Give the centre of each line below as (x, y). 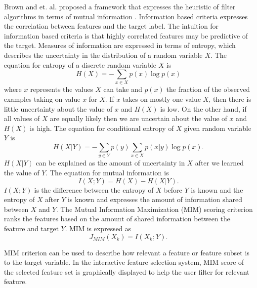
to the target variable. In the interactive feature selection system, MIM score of (124, 262)
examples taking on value (42, 99)
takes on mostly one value (162, 99)
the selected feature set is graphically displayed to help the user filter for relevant (127, 271)
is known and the (217, 189)
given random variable (218, 128)
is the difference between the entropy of (94, 189)
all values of (22, 118)
